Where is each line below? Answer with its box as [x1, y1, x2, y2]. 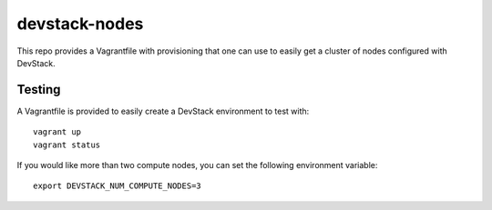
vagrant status [33, 139, 101, 150]
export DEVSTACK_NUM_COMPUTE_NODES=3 [33, 181, 202, 191]
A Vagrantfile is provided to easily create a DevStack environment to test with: [16, 105, 310, 116]
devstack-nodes [16, 14, 144, 34]
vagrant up [33, 127, 82, 137]
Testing [16, 82, 61, 97]
